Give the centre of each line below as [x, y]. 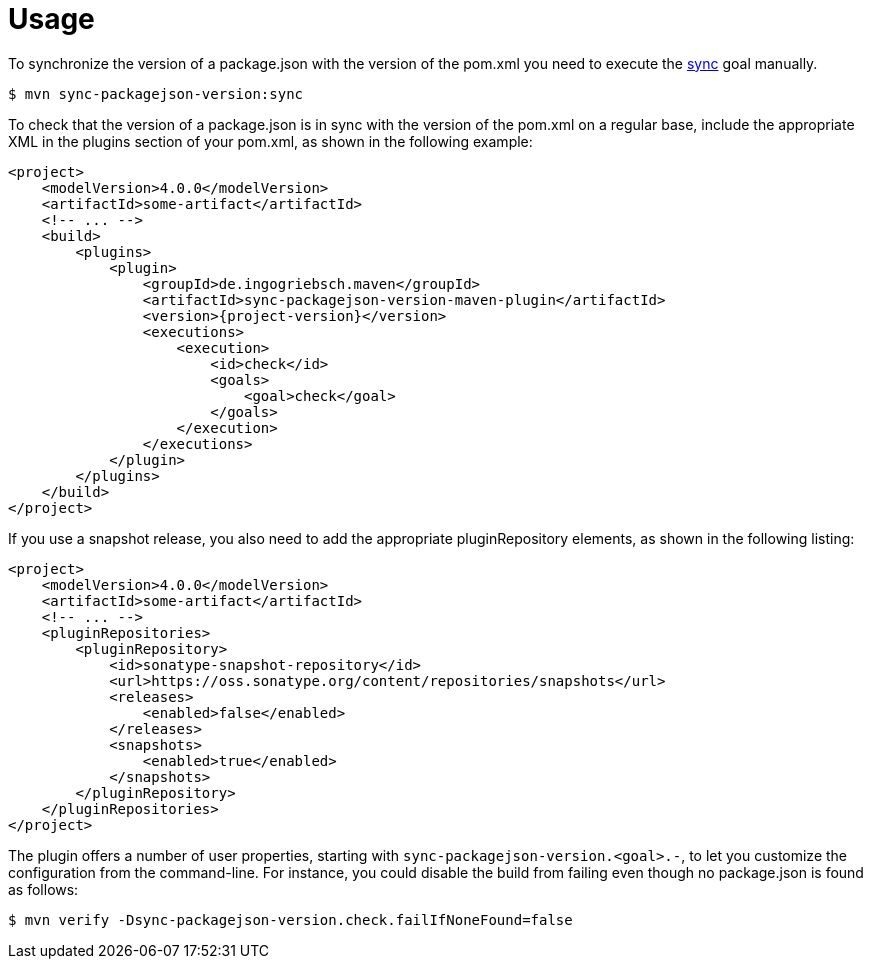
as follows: [43, 889]
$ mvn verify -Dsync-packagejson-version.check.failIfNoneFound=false [290, 919]
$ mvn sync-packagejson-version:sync [156, 93]
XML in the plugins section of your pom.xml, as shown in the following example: [270, 141]
